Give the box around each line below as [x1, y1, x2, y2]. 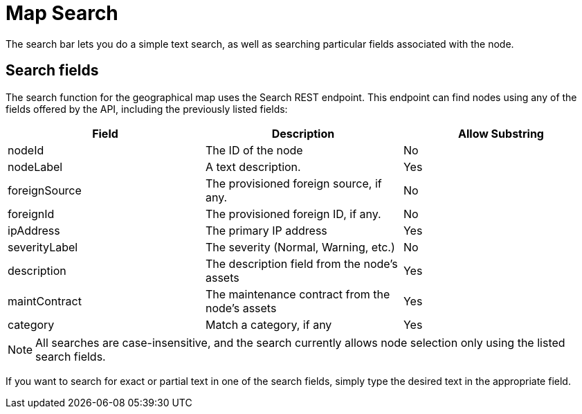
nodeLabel [8, 159, 63, 174]
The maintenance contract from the [205, 287, 390, 301]
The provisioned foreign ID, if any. [205, 206, 381, 221]
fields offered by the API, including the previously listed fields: [6, 102, 288, 115]
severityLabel [8, 240, 78, 254]
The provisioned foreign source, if [205, 176, 382, 190]
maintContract [8, 294, 82, 308]
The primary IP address [205, 223, 327, 237]
